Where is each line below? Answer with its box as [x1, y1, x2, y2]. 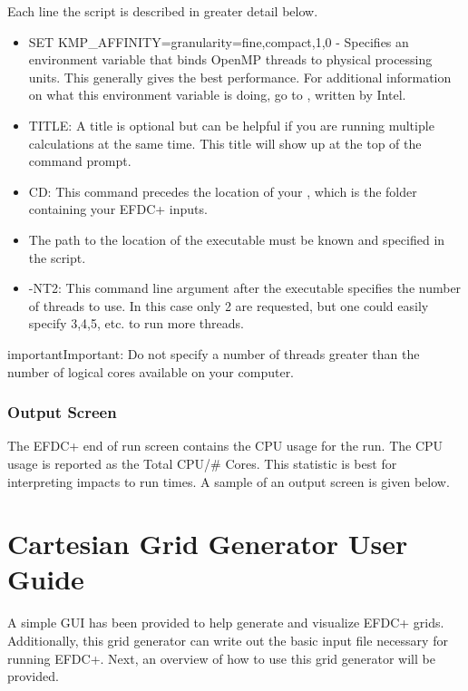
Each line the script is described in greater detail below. [7, 2, 318, 20]
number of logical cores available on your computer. [7, 362, 295, 381]
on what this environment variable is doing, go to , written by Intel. [28, 85, 406, 104]
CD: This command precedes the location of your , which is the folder [28, 181, 417, 200]
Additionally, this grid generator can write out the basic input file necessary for [7, 631, 448, 649]
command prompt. [28, 151, 132, 170]
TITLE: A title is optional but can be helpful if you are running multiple [28, 115, 434, 134]
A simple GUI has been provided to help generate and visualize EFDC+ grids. [7, 613, 444, 632]
